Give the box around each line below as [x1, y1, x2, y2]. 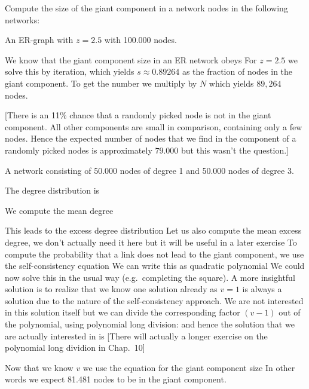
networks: [5, 13, 40, 26]
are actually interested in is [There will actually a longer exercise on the [5, 329, 268, 342]
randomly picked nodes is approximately [5, 143, 152, 156]
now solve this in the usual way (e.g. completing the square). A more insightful [5, 271, 295, 283]
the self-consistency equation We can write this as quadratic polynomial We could [5, 259, 305, 272]
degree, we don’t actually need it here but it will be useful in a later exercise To [5, 235, 297, 248]
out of [279, 306, 301, 318]
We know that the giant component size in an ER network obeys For [5, 53, 257, 66]
